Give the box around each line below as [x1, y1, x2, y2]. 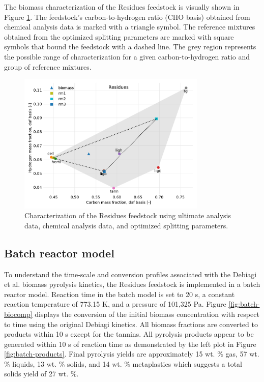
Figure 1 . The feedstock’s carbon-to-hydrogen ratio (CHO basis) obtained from [4, 11, 250, 22]
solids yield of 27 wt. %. [4, 368, 79, 379]
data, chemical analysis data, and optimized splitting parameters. [24, 220, 228, 230]
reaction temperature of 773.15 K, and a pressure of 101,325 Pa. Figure [4, 299, 226, 309]
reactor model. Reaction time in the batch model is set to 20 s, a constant [4, 288, 235, 299]
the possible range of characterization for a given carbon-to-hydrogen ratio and [4, 51, 250, 62]
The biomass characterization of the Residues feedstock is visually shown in [4, 2, 240, 12]
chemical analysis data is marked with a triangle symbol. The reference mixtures [4, 21, 255, 32]
